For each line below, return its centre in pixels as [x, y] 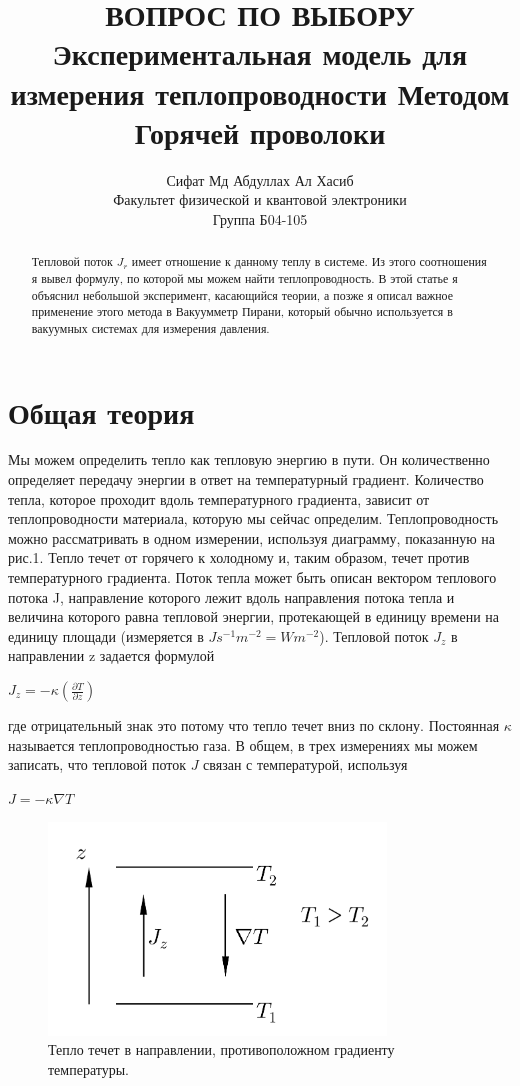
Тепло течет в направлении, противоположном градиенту [221, 1049]
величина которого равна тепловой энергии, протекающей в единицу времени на [254, 616]
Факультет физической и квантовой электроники [260, 199]
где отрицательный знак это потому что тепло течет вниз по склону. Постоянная [254, 725]
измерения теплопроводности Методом [260, 92]
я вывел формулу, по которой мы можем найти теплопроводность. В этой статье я [244, 277]
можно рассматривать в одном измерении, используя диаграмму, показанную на [251, 537]
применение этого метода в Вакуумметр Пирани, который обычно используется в [242, 311]
